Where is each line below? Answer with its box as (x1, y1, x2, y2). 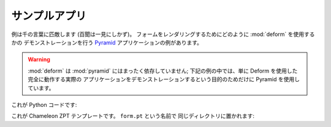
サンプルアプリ (11, 9, 87, 23)
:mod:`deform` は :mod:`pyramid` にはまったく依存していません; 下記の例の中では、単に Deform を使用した (28, 67, 298, 74)
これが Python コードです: (11, 101, 77, 108)
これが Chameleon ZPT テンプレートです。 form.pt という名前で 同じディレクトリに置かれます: (11, 112, 254, 120)
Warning (28, 56, 50, 64)
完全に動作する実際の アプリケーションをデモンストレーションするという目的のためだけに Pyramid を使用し (28, 76, 300, 83)
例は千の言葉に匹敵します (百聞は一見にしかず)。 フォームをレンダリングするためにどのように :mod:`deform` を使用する (11, 31, 315, 38)
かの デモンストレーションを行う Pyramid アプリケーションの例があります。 (11, 38, 202, 46)
